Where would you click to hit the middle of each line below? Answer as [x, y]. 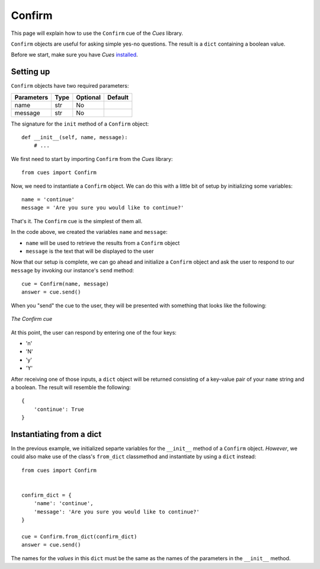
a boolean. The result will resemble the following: [71, 387]
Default [118, 97]
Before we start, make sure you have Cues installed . [75, 55]
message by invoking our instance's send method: [73, 270]
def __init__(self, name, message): [75, 137]
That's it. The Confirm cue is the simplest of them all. [77, 221]
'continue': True [59, 409]
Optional [88, 97]
